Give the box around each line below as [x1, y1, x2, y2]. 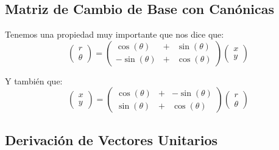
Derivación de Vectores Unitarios [5, 130, 218, 149]
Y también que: [5, 74, 63, 87]
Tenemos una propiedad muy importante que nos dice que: [5, 28, 224, 41]
